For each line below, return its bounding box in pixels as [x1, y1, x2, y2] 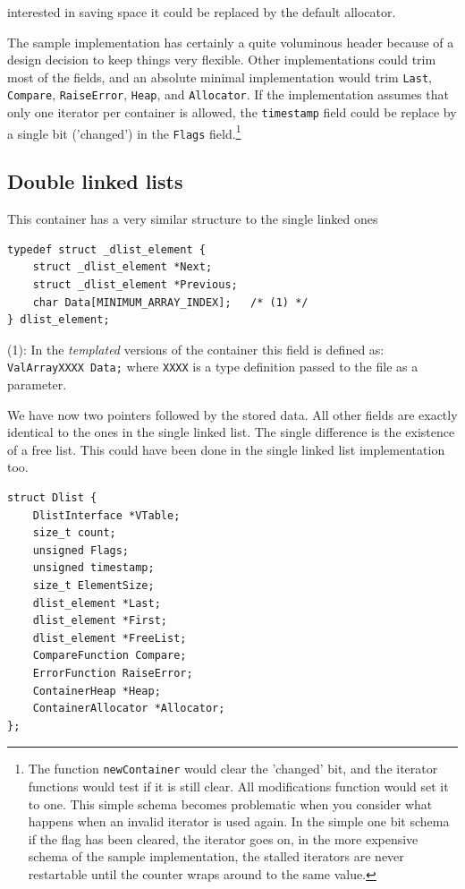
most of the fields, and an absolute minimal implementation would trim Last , [7, 67, 432, 86]
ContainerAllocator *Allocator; [32, 702, 225, 715]
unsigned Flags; [32, 543, 130, 557]
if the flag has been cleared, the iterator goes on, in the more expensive [28, 829, 418, 848]
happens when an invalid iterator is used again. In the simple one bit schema [28, 812, 450, 831]
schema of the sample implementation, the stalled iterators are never [28, 847, 404, 866]
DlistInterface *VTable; [32, 509, 181, 522]
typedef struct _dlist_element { [7, 243, 206, 256]
